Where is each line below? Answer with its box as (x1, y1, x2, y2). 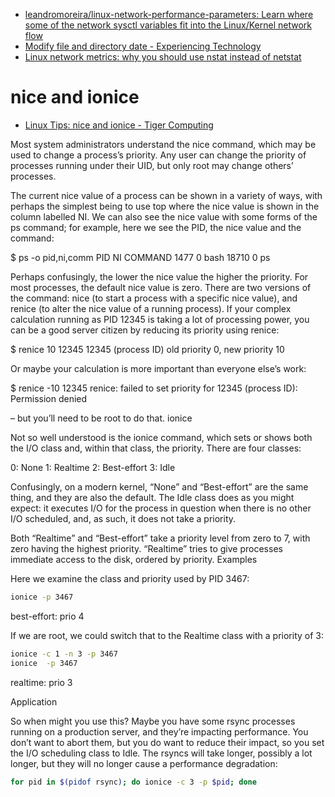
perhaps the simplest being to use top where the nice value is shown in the (10, 200, 320, 212)
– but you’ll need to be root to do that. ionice (10, 412, 193, 424)
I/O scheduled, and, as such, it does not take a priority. (10, 512, 237, 524)
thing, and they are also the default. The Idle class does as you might (10, 491, 295, 503)
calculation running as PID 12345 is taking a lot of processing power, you (10, 313, 310, 325)
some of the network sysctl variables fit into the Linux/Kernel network (24, 19, 312, 31)
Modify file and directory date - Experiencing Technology (24, 40, 262, 52)
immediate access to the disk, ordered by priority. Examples (10, 553, 258, 565)
